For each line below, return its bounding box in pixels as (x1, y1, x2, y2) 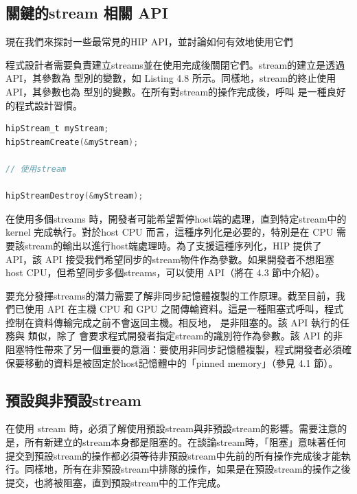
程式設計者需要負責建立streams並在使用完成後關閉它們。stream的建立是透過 (5, 57, 345, 71)
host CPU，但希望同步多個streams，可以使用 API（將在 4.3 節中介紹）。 (5, 265, 325, 280)
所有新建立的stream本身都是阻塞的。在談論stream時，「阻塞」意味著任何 (24, 435, 346, 449)
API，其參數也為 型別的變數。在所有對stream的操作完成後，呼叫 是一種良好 (5, 84, 346, 98)
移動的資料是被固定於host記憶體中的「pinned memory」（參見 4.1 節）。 (24, 355, 338, 370)
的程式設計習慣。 (5, 98, 82, 112)
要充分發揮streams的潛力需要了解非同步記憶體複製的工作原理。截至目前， (5, 288, 336, 302)
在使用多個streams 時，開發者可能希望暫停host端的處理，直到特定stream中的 (5, 211, 347, 225)
